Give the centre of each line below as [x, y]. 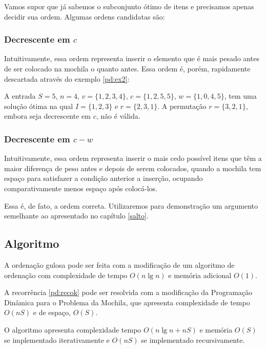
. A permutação [182, 106]
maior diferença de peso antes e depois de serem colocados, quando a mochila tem [133, 168]
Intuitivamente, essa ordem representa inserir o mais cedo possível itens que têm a [133, 158]
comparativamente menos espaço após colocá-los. [81, 188]
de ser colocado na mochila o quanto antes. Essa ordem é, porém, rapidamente [127, 68]
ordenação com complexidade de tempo [66, 275]
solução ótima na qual [39, 106]
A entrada [20, 96]
